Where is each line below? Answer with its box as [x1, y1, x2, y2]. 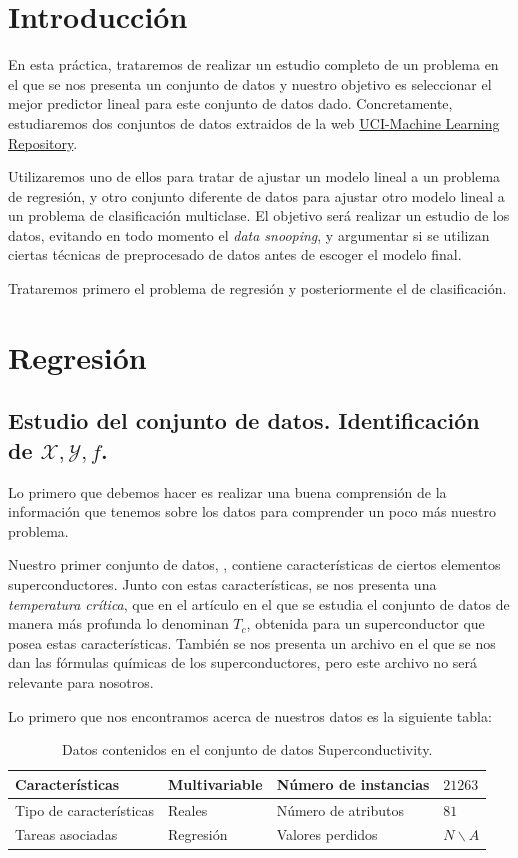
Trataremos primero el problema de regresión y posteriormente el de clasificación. [8, 278, 507, 299]
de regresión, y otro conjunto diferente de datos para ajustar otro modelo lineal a [8, 185, 505, 206]
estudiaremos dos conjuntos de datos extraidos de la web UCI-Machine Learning [8, 112, 500, 133]
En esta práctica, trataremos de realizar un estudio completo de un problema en [8, 54, 499, 75]
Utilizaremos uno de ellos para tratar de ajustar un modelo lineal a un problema [8, 166, 501, 187]
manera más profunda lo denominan [8, 613, 229, 634]
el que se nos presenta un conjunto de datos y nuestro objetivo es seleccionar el [8, 73, 492, 94]
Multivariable [168, 773, 263, 794]
